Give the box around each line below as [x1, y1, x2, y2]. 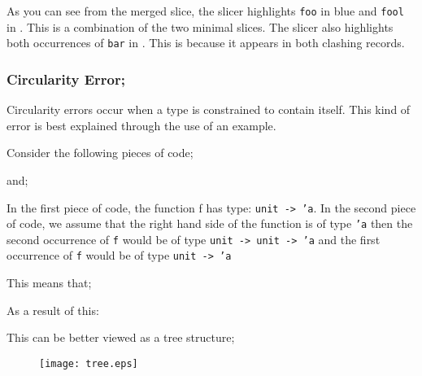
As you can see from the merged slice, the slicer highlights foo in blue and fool [7, 2, 404, 19]
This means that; [7, 274, 92, 291]
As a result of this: [7, 301, 99, 318]
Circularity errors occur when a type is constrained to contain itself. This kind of [7, 101, 411, 118]
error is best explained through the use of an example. [7, 116, 276, 133]
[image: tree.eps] [39, 357, 138, 369]
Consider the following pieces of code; [7, 144, 194, 161]
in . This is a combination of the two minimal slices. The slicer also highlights [7, 18, 394, 35]
